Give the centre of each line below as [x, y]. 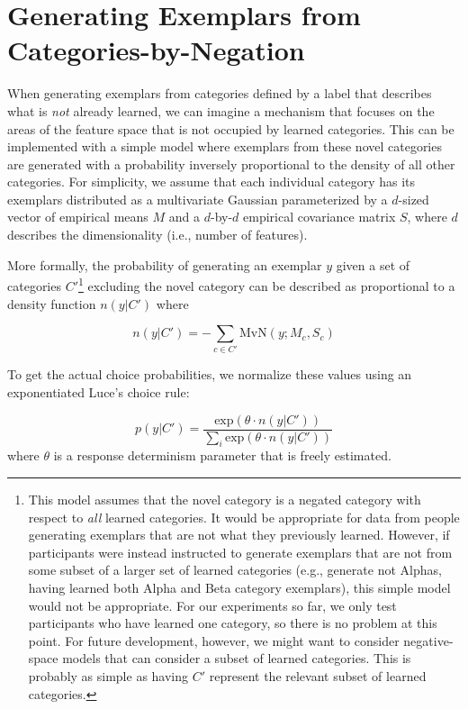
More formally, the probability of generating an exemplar [165, 264]
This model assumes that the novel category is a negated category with [225, 500]
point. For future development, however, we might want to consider [214, 640]
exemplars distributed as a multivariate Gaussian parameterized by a [198, 199]
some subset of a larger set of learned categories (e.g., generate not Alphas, [235, 570]
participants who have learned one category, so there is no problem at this [233, 623]
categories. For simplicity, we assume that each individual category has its [211, 182]
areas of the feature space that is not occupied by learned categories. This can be [231, 128]
